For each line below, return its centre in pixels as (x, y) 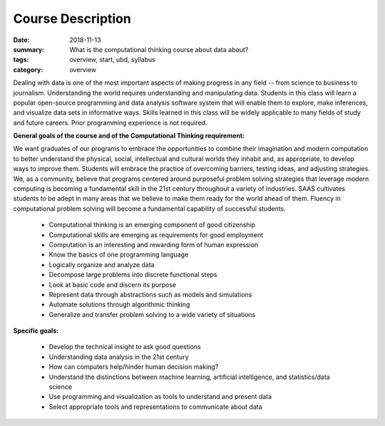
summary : (29, 49)
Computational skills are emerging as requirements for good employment (156, 234)
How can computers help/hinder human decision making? (134, 367)
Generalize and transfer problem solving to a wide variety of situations (152, 314)
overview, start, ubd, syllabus (113, 60)
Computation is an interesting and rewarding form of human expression (154, 244)
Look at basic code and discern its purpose (112, 284)
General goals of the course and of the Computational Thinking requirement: (129, 136)
